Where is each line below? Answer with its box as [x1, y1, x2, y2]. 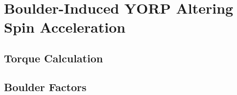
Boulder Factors [4, 79, 87, 94]
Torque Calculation [4, 50, 103, 65]
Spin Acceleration [4, 17, 126, 37]
